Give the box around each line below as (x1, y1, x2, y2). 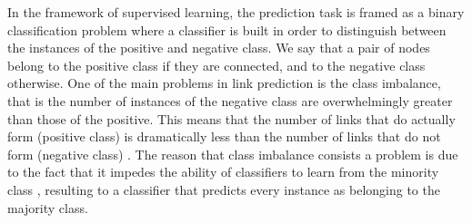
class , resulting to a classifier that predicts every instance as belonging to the (7, 179, 440, 199)
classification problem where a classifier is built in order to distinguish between (7, 20, 447, 39)
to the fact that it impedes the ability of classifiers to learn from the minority (7, 162, 439, 181)
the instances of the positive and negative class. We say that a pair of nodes (7, 38, 430, 57)
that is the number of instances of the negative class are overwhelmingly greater (7, 91, 453, 110)
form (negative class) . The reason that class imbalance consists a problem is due (7, 144, 458, 163)
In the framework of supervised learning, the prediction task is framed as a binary (7, 3, 465, 21)
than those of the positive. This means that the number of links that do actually (7, 109, 456, 128)
